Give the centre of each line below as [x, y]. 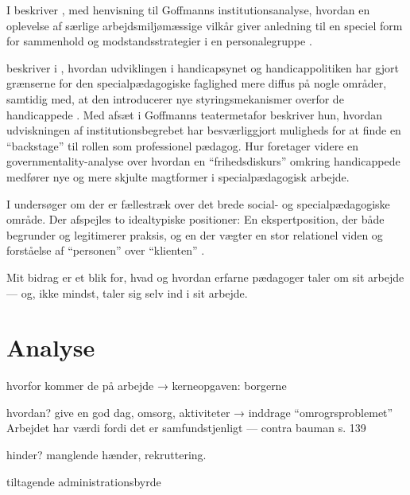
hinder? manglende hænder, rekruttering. [106, 454]
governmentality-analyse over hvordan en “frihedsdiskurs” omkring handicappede [203, 161]
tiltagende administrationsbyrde [84, 481]
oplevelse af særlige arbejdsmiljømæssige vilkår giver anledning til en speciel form [205, 25]
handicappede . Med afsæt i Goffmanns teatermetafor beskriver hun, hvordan [195, 114]
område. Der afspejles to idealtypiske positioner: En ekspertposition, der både [195, 219]
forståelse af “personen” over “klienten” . [106, 250]
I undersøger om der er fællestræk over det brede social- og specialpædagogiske [198, 203]
